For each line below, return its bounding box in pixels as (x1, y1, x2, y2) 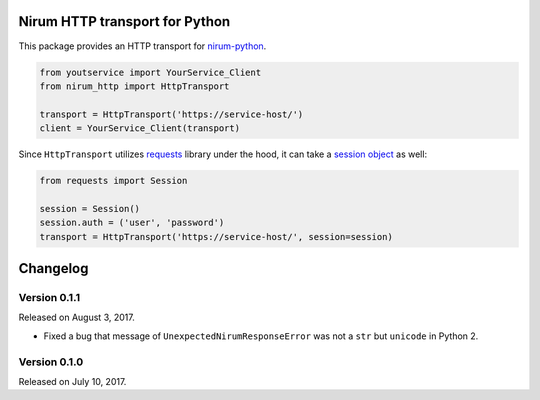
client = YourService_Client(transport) (39, 123, 240, 134)
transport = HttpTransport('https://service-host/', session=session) (39, 231, 394, 242)
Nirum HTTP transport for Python (18, 13, 231, 30)
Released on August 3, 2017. (18, 311, 135, 324)
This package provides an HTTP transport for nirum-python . (18, 40, 267, 52)
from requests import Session (39, 175, 188, 187)
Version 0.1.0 (18, 355, 84, 369)
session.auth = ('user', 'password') (39, 217, 225, 229)
